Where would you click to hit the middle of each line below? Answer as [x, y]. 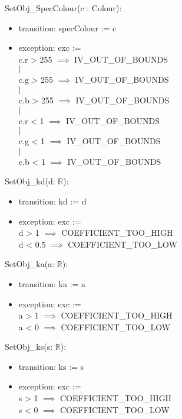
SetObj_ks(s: [29, 347]
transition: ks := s [51, 366]
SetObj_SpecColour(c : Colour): [63, 8]
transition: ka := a [52, 283]
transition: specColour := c [67, 27]
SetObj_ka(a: [30, 264]
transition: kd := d [52, 201]
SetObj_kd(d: [30, 181]
